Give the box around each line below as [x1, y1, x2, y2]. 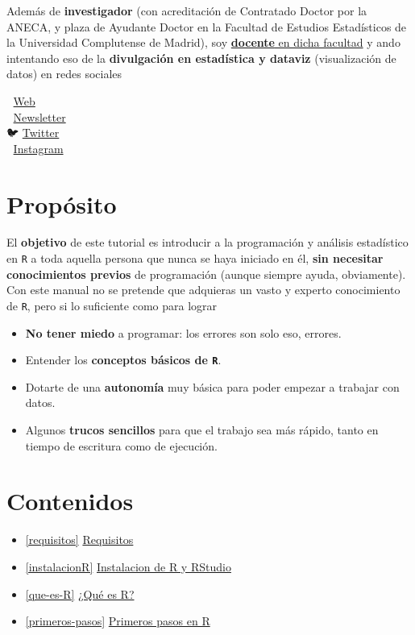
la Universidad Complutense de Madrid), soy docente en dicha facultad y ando [6, 34, 400, 51]
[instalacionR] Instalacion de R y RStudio [25, 558, 231, 575]
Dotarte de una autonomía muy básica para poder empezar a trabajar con [25, 378, 400, 395]
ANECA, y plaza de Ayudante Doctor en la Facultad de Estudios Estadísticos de [6, 18, 407, 35]
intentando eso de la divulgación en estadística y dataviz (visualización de [6, 49, 396, 66]
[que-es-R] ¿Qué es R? [25, 585, 135, 602]
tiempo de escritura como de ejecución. [25, 437, 218, 454]
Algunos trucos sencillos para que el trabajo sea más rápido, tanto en [25, 421, 379, 438]
